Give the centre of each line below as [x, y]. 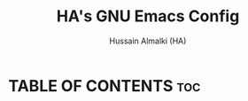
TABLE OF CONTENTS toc [105, 85]
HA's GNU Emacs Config [148, 16]
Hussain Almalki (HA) [148, 41]
